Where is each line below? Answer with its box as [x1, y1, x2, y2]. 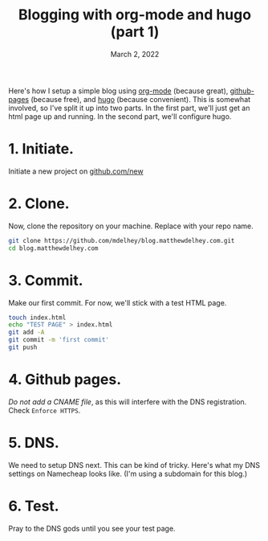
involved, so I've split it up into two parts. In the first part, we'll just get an [8, 103, 250, 113]
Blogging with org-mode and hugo [18, 6, 251, 24]
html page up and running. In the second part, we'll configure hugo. [8, 111, 232, 121]
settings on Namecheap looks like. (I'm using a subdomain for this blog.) [8, 469, 248, 478]
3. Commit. [8, 271, 83, 289]
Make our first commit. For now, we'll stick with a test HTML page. [8, 297, 227, 307]
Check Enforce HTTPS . [8, 405, 81, 415]
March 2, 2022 [110, 49, 160, 59]
